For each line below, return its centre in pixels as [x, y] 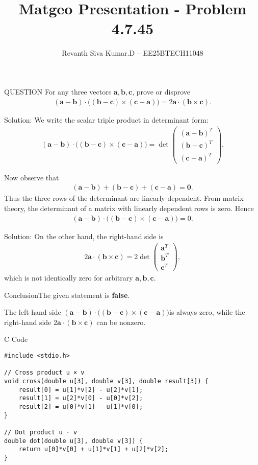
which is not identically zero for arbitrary [69, 278]
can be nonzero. [121, 322]
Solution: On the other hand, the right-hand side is [84, 236]
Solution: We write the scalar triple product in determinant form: [106, 119]
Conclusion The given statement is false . [67, 295]
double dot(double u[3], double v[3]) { [74, 441]
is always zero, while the [207, 312]
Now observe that [32, 177]
